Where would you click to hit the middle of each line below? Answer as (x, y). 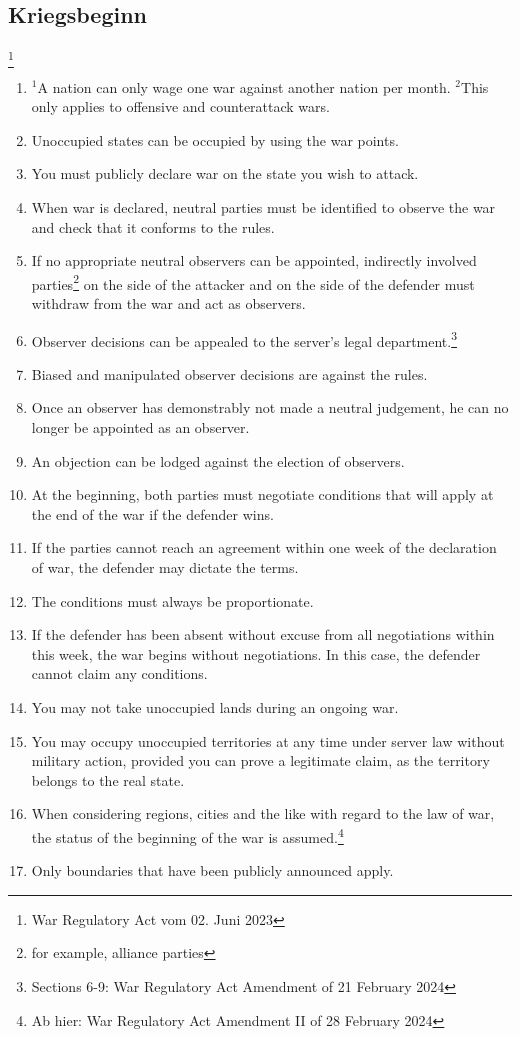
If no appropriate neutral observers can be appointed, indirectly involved (254, 260)
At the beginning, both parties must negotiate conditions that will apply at (262, 494)
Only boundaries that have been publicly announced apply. (212, 870)
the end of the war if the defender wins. (152, 513)
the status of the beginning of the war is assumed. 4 (187, 835)
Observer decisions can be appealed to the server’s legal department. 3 (244, 339)
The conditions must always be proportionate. (172, 600)
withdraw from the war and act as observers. (168, 302)
